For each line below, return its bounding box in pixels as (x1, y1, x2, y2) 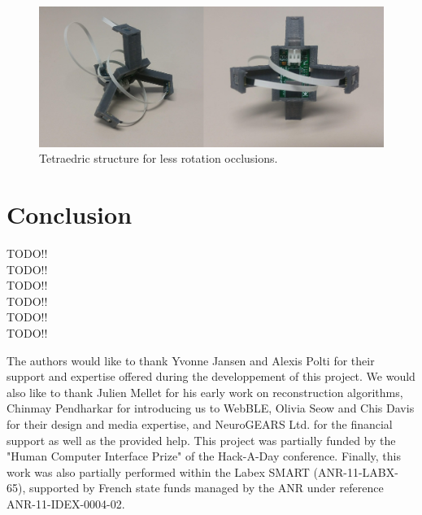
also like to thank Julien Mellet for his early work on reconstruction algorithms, (7, 383, 403, 400)
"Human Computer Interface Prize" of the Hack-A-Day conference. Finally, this (7, 447, 401, 465)
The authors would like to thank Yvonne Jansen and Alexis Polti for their (7, 351, 375, 369)
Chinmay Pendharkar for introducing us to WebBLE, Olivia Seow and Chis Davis (7, 399, 415, 417)
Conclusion (7, 198, 133, 231)
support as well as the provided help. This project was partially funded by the (7, 431, 396, 448)
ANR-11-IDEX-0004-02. (7, 495, 125, 512)
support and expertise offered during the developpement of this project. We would (7, 368, 415, 385)
